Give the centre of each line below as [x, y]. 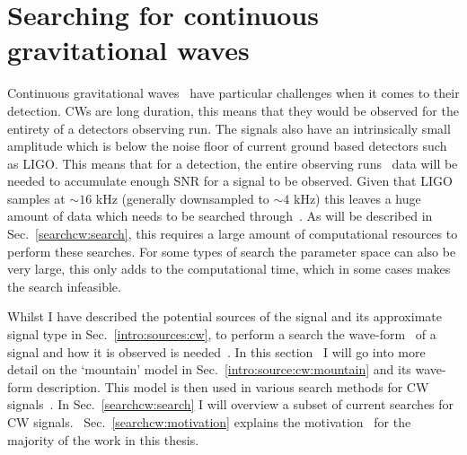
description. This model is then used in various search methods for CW [233, 386]
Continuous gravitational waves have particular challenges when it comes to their [233, 93]
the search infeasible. [64, 286]
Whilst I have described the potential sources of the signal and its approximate [225, 316]
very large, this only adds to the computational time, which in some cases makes [229, 269]
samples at [36, 198]
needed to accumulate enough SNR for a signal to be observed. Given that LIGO [230, 181]
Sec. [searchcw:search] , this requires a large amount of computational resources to [233, 234]
